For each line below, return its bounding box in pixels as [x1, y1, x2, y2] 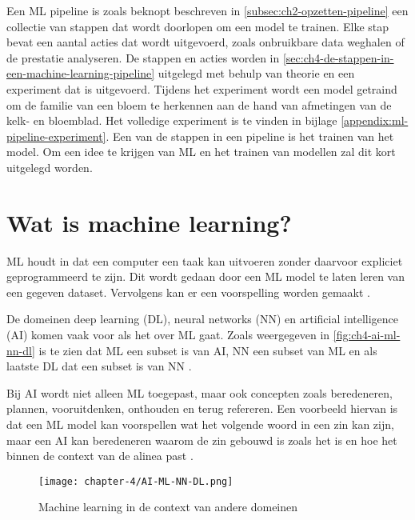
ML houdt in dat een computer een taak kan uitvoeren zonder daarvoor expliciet [6, 252, 403, 269]
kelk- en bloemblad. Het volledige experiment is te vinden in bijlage [6, 112, 337, 129]
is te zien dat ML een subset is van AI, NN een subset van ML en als [38, 342, 377, 358]
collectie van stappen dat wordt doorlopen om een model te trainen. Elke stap [6, 18, 389, 34]
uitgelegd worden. [6, 158, 93, 175]
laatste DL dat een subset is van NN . [6, 358, 192, 374]
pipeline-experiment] [6, 127, 106, 144]
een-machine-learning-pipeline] [6, 65, 155, 82]
